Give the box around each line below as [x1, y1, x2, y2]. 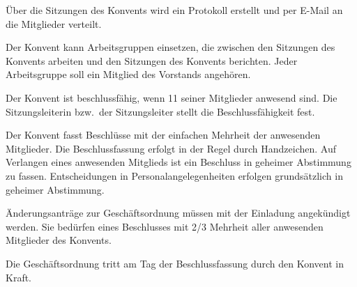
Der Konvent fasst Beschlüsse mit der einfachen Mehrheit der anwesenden [6, 127, 321, 142]
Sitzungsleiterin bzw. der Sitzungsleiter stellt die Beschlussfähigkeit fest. [6, 104, 315, 118]
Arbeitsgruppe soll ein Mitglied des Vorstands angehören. [6, 67, 251, 82]
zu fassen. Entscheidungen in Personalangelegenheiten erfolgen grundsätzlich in [6, 168, 343, 183]
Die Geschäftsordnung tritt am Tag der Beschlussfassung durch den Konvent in [6, 256, 344, 270]
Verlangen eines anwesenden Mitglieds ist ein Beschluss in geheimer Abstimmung [6, 155, 351, 169]
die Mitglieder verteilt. [6, 16, 102, 31]
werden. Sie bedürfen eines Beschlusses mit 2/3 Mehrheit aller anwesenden [6, 219, 324, 233]
